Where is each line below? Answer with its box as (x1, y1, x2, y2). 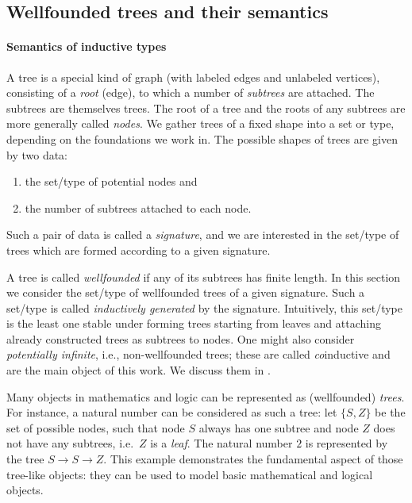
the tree (6, 451, 44, 467)
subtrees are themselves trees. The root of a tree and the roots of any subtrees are (6, 99, 406, 116)
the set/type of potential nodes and (25, 173, 198, 190)
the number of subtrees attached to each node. (25, 199, 252, 216)
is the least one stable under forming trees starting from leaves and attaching (6, 315, 381, 332)
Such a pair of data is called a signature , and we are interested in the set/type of (6, 226, 399, 243)
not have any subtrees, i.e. (6, 435, 134, 451)
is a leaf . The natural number (150, 435, 293, 451)
